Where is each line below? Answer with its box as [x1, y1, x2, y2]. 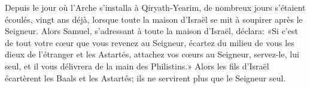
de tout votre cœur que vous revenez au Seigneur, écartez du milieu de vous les [5, 36, 294, 48]
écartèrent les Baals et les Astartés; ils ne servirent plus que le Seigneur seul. [5, 71, 286, 84]
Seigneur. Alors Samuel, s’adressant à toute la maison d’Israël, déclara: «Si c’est [5, 25, 298, 37]
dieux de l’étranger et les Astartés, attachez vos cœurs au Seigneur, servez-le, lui [5, 48, 299, 60]
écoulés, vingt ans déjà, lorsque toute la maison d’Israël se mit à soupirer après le [5, 13, 303, 25]
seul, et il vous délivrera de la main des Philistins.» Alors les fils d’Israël [5, 59, 269, 72]
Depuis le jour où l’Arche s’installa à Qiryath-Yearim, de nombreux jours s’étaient [5, 1, 306, 13]
